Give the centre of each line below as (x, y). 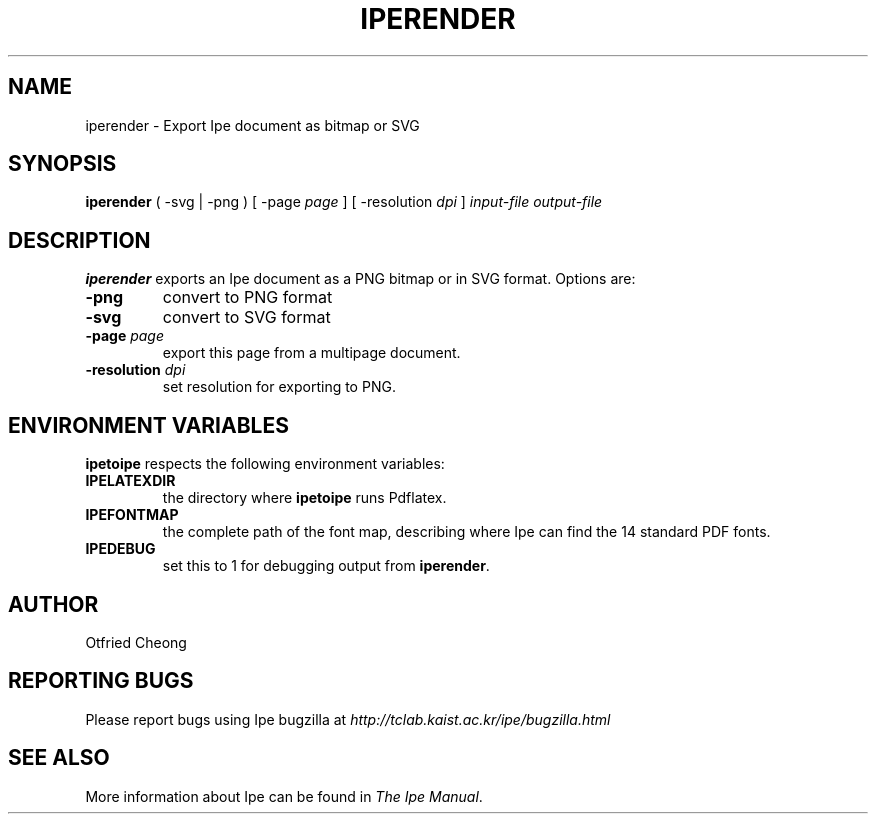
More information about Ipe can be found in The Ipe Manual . (284, 796)
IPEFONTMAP (132, 515)
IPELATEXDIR (130, 481)
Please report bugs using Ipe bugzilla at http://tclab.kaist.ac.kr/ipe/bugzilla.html (348, 719)
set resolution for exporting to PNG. (279, 387)
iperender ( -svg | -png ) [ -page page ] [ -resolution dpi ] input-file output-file (344, 202)
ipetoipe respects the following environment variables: (265, 464)
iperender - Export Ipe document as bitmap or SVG (252, 125)
